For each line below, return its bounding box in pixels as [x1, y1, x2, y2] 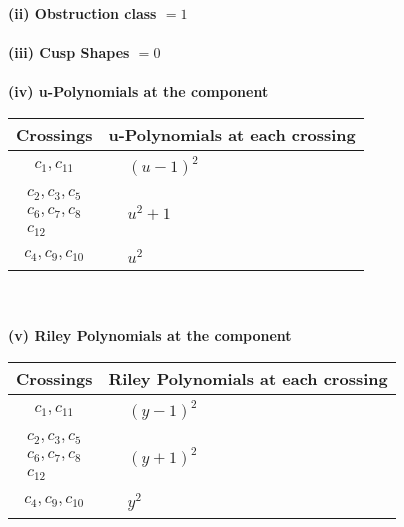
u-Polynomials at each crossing [108, 122, 356, 146]
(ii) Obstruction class [8, 3, 157, 23]
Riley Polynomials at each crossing [108, 366, 388, 390]
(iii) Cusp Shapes [8, 42, 130, 63]
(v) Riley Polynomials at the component [8, 325, 292, 346]
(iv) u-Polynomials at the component [8, 81, 269, 102]
